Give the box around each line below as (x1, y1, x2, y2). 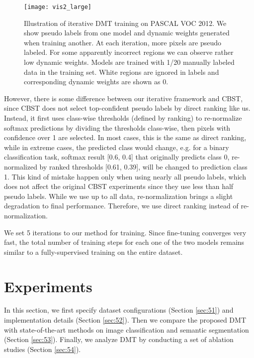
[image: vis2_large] (24, 3, 92, 10)
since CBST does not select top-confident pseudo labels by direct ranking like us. (4, 103, 251, 113)
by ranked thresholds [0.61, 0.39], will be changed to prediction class (39, 161, 248, 172)
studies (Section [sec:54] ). (4, 344, 81, 354)
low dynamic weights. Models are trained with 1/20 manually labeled (24, 57, 235, 67)
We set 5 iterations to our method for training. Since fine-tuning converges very (4, 227, 247, 237)
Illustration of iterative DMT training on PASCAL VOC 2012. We (24, 17, 227, 28)
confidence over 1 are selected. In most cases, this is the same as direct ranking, (4, 132, 247, 143)
